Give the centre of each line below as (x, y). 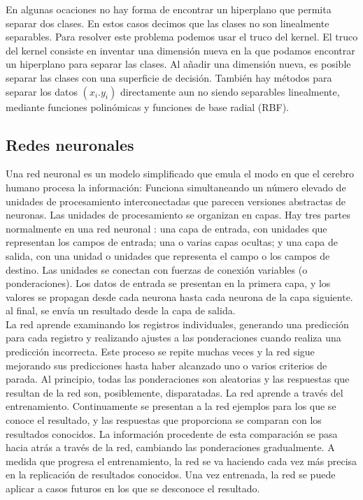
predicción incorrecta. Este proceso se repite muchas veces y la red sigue (160, 352)
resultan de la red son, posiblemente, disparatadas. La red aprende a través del (175, 392)
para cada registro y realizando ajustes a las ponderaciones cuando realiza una (173, 338)
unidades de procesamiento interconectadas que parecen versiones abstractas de (176, 201)
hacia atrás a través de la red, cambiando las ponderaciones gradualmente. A (170, 447)
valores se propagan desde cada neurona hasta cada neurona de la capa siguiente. (179, 296)
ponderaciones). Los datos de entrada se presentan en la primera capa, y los (168, 283)
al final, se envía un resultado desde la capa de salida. (121, 310)
